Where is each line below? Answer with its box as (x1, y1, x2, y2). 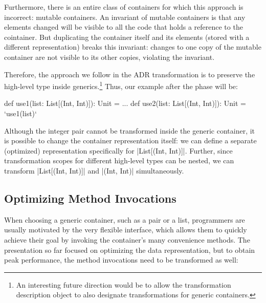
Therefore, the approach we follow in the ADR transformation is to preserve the (4, 69, 255, 79)
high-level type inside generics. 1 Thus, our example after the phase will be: (4, 79, 238, 91)
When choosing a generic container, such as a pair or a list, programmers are (4, 214, 245, 225)
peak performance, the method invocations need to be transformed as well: (4, 254, 238, 265)
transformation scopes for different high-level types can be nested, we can (4, 155, 234, 166)
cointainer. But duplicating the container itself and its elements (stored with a (4, 31, 250, 42)
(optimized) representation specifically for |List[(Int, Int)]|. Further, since (4, 145, 233, 156)
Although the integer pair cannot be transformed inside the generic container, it (4, 125, 255, 136)
